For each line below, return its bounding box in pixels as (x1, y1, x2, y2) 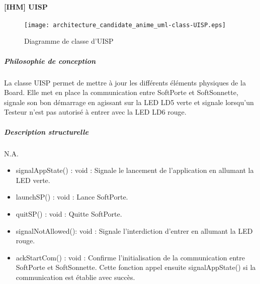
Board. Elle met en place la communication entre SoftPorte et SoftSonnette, (4, 87, 238, 98)
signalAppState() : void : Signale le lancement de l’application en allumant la (16, 165, 254, 175)
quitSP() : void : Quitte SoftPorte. (16, 208, 122, 219)
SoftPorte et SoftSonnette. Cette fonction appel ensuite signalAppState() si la (16, 262, 256, 272)
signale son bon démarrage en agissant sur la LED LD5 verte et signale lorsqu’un (4, 97, 254, 107)
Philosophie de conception (4, 55, 96, 66)
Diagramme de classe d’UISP (24, 36, 114, 46)
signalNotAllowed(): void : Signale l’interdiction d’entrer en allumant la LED (16, 225, 253, 236)
